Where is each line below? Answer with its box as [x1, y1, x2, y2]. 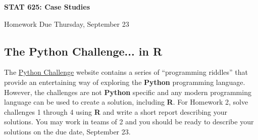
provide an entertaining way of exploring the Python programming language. [4, 76, 245, 87]
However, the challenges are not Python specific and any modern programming [4, 86, 251, 97]
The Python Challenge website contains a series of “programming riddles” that [4, 67, 248, 77]
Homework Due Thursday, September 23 [4, 18, 129, 29]
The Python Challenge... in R [4, 43, 163, 59]
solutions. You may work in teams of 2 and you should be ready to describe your [4, 116, 254, 127]
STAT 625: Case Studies [4, 2, 90, 12]
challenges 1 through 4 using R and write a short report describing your [4, 106, 228, 117]
